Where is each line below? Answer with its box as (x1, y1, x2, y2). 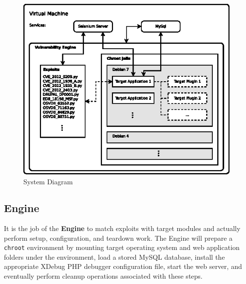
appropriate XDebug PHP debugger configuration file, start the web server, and (4, 261, 242, 271)
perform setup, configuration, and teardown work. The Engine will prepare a (4, 232, 233, 243)
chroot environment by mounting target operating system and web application (4, 242, 240, 252)
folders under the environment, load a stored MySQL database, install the (4, 251, 225, 262)
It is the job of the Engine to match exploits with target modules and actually (4, 223, 241, 233)
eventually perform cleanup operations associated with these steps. (4, 271, 203, 281)
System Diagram (23, 177, 73, 187)
